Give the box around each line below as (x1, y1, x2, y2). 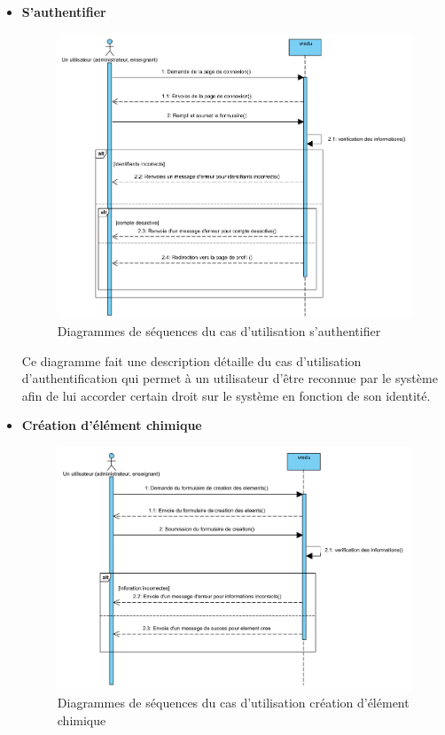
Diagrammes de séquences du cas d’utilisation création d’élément (57, 693, 410, 712)
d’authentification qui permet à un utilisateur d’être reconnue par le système (21, 369, 438, 387)
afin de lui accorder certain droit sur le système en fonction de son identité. (21, 386, 431, 404)
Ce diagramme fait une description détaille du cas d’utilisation (21, 351, 362, 370)
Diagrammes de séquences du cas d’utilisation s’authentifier (57, 322, 381, 340)
